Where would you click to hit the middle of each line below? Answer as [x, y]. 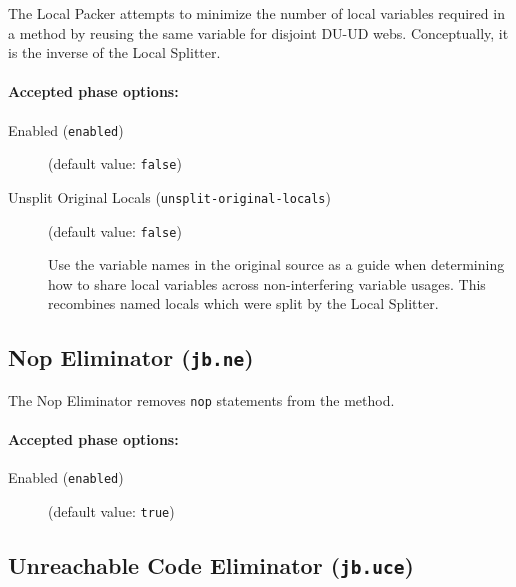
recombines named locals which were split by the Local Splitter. [243, 303]
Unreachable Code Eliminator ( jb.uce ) [211, 564]
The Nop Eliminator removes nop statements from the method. [201, 399]
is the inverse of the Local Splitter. [114, 52]
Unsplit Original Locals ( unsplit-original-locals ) [169, 196]
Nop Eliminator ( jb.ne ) [131, 357]
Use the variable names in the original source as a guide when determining [276, 264]
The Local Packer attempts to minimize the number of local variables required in [256, 13]
